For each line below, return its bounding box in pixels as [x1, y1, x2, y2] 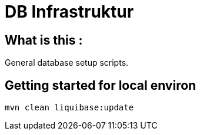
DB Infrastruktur [5, 2, 134, 22]
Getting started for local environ [5, 77, 196, 93]
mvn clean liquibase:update [5, 103, 134, 113]
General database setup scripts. [5, 58, 129, 68]
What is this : [5, 32, 83, 48]
